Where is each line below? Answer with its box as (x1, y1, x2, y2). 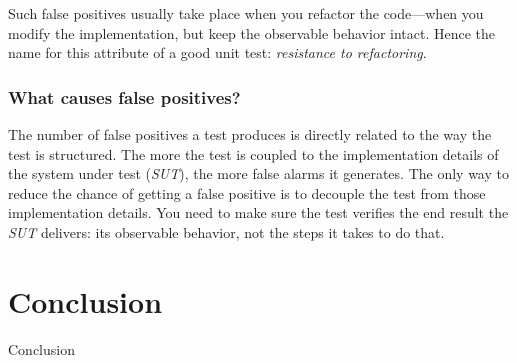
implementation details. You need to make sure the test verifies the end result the (8, 202, 509, 223)
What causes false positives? (8, 84, 241, 109)
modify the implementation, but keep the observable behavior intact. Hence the (8, 22, 496, 43)
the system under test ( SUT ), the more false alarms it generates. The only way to (8, 163, 509, 184)
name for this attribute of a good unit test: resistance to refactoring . (8, 42, 427, 63)
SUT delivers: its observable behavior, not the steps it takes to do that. (8, 221, 445, 242)
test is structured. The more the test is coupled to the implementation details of (8, 143, 499, 164)
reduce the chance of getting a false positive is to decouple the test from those (8, 182, 486, 203)
